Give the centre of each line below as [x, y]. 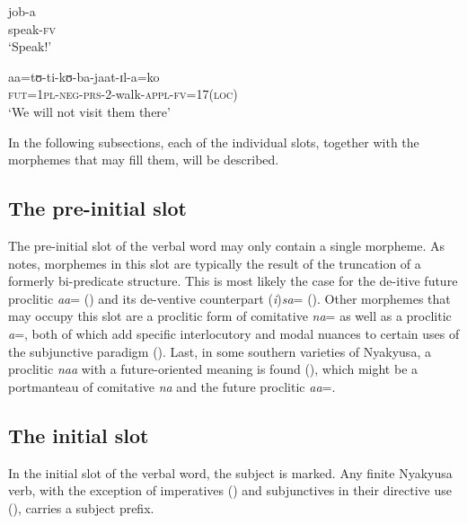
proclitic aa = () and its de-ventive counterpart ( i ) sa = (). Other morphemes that [229, 298]
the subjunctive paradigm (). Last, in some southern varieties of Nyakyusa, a [220, 351]
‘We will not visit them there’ [89, 111]
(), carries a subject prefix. [81, 507]
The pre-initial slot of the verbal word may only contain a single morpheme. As [227, 245]
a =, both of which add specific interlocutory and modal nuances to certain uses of [234, 333]
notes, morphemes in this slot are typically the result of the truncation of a [215, 263]
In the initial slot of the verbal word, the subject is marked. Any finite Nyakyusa [230, 472]
